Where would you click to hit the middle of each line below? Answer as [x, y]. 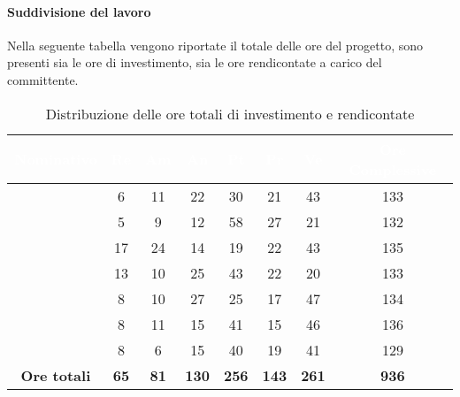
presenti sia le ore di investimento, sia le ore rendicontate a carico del [195, 62]
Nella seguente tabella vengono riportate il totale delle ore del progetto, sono [215, 45]
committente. [43, 79]
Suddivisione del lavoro [79, 11]
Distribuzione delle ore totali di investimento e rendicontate [230, 113]
